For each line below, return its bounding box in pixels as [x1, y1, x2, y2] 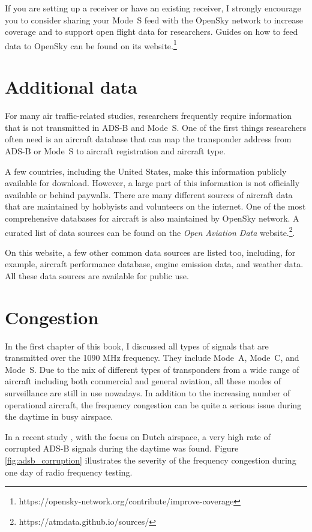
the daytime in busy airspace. [5, 410, 113, 423]
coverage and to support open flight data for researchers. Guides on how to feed [5, 25, 298, 38]
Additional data [5, 74, 137, 99]
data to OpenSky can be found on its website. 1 [5, 37, 177, 52]
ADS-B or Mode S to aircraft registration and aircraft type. [5, 144, 226, 157]
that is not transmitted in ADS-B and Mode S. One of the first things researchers [5, 121, 307, 133]
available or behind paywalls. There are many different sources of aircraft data [5, 188, 293, 201]
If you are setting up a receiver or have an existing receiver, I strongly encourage [5, 2, 301, 14]
